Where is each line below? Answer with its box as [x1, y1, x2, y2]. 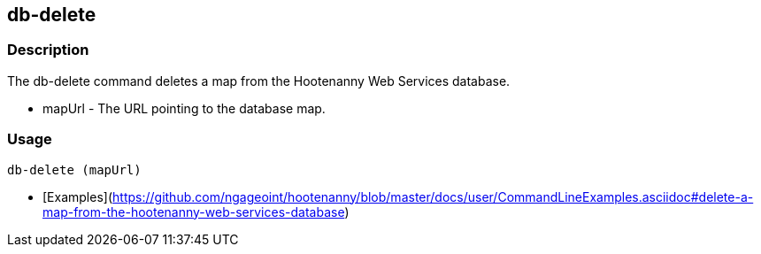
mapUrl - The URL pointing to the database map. [42, 100, 326, 116]
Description [7, 41, 89, 59]
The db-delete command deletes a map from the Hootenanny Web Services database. [7, 73, 511, 89]
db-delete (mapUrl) [7, 162, 142, 177]
